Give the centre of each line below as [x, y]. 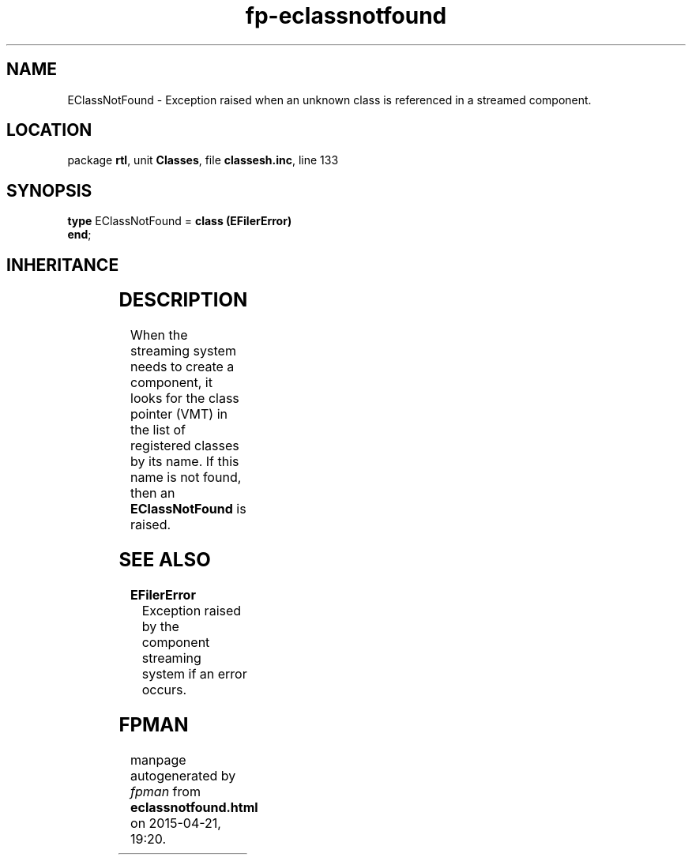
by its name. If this [185, 462]
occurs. [164, 689]
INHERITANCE [63, 265]
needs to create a [182, 367]
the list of [158, 430]
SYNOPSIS [49, 190]
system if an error [194, 673]
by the [160, 626]
